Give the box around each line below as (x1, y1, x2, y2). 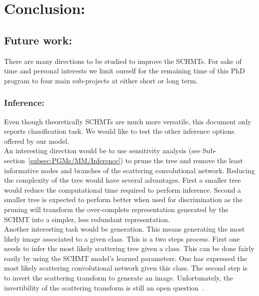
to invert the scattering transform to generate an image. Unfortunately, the (4, 273, 234, 283)
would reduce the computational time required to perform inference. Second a (4, 184, 241, 195)
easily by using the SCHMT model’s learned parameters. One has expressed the (4, 253, 247, 263)
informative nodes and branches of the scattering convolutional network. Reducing (4, 165, 255, 175)
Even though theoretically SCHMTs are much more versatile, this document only (4, 116, 252, 126)
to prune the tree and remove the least (125, 155, 243, 165)
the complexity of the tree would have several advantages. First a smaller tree (4, 175, 241, 185)
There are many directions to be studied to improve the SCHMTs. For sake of (4, 55, 242, 66)
